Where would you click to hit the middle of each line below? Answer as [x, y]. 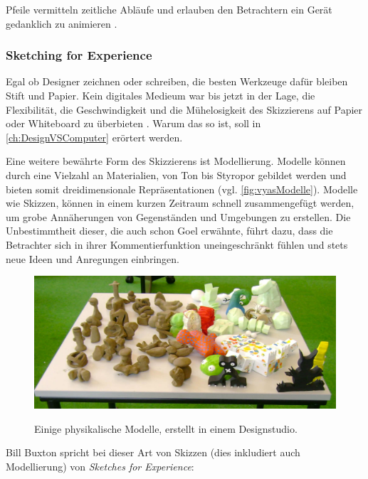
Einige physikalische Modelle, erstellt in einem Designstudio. [166, 428]
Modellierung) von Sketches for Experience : [100, 467]
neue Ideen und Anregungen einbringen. [93, 258]
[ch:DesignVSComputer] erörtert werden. [94, 137]
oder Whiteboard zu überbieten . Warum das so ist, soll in [133, 123]
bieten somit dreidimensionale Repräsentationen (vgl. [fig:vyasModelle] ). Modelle [182, 189]
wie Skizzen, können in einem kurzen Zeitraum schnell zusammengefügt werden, [180, 203]
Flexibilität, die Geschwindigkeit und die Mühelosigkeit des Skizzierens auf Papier [184, 109]
